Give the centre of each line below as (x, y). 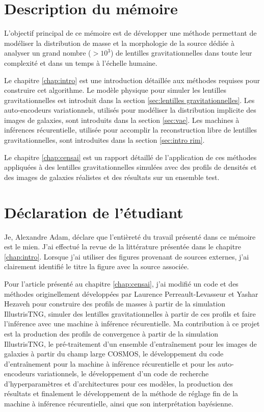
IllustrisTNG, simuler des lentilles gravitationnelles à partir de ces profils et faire (130, 313)
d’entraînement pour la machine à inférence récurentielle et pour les (110, 363)
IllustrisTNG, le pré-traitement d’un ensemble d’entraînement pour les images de (130, 343)
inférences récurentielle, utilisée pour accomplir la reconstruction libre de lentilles (131, 130)
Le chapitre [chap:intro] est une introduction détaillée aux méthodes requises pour (132, 80)
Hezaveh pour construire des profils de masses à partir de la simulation (115, 304)
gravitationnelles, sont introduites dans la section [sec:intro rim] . (104, 140)
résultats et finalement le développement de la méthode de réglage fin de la (121, 393)
